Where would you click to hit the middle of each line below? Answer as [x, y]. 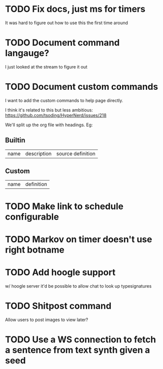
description [38, 153]
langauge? [27, 53]
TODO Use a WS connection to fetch [81, 339]
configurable [32, 217]
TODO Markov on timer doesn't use [79, 239]
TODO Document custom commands [82, 87]
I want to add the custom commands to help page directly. [64, 100]
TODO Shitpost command [58, 306]
